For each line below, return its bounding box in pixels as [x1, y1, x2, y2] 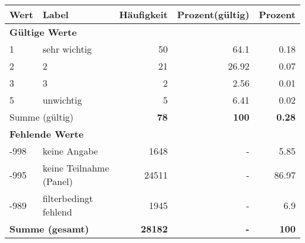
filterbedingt [42, 191, 93, 205]
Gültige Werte [9, 25, 77, 39]
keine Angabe [42, 144, 98, 158]
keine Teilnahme [42, 161, 109, 174]
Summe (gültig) [9, 110, 74, 124]
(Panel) [42, 174, 73, 188]
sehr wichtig [42, 42, 92, 56]
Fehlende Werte [9, 127, 84, 141]
